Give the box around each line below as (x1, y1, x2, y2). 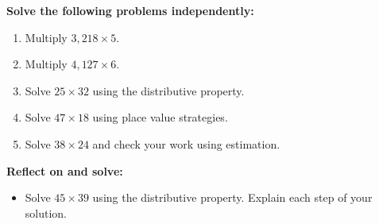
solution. (25, 204, 68, 221)
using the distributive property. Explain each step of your (92, 189, 373, 206)
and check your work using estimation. (92, 135, 280, 152)
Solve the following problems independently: (6, 2, 254, 18)
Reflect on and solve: (6, 162, 123, 179)
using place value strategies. (92, 109, 228, 126)
